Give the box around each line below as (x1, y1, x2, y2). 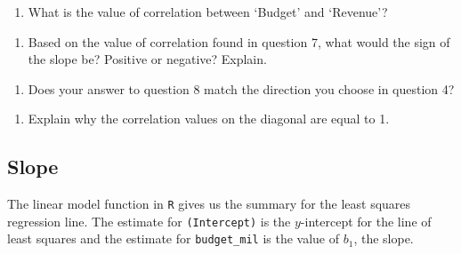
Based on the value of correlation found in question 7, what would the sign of (28, 32, 450, 51)
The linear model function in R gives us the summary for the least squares (7, 194, 411, 213)
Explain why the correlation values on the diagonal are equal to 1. (28, 109, 390, 128)
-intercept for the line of (300, 211, 432, 230)
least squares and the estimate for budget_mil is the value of (7, 229, 340, 248)
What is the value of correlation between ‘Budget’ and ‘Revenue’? (28, 3, 388, 20)
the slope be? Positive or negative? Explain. (28, 50, 267, 68)
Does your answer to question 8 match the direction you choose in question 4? (28, 79, 455, 98)
